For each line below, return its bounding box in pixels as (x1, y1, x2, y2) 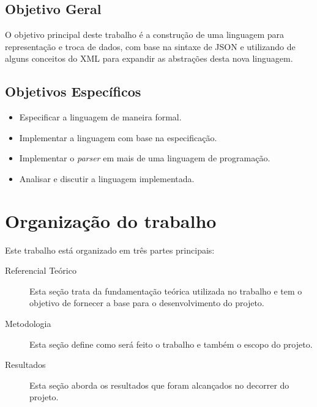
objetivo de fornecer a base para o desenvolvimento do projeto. (29, 296, 264, 309)
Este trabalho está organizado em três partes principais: (5, 243, 215, 256)
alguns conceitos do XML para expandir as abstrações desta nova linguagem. (5, 52, 293, 65)
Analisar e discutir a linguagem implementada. (19, 172, 195, 185)
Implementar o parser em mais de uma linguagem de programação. (19, 152, 270, 164)
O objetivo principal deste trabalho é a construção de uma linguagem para (5, 28, 285, 41)
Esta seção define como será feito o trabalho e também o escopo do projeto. (29, 337, 313, 350)
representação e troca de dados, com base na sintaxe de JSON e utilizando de (5, 40, 296, 53)
